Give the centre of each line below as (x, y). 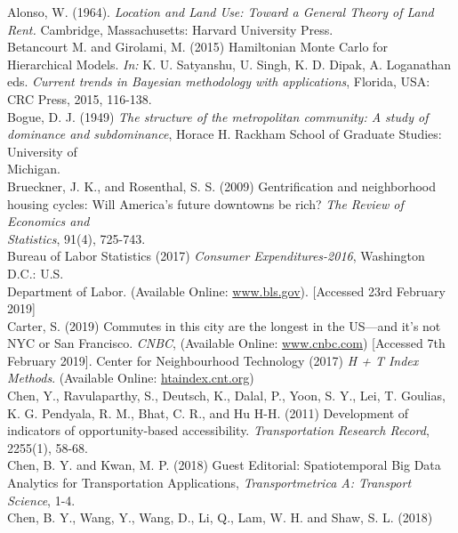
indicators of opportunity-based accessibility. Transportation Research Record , (218, 430)
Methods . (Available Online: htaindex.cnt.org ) (131, 378)
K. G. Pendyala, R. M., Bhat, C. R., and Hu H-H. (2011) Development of (208, 412)
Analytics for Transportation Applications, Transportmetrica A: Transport (209, 483)
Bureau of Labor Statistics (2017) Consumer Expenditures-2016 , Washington (216, 256)
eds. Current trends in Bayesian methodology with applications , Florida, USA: (219, 81)
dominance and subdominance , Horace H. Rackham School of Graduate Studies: (225, 134)
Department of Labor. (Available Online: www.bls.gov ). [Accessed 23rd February (227, 291)
